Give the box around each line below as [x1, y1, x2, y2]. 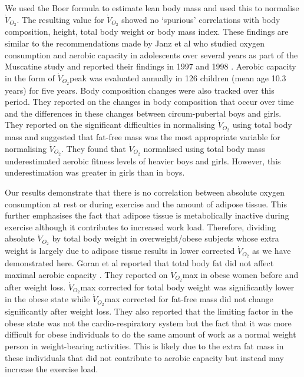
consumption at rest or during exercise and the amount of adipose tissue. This [5, 197, 288, 210]
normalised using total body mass [143, 142, 265, 154]
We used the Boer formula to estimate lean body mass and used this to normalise [5, 2, 299, 14]
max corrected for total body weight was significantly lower [80, 280, 295, 293]
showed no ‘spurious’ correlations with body [121, 13, 280, 25]
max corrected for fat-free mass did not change [104, 293, 273, 305]
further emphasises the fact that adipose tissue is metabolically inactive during [5, 209, 289, 221]
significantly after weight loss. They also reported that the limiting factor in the [5, 305, 293, 318]
